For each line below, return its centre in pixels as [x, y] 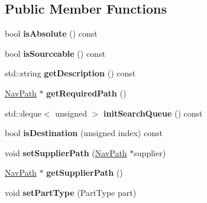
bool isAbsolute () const [51, 33]
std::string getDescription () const [70, 73]
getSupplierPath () [85, 173]
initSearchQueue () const [153, 113]
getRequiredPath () [86, 93]
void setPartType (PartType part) [71, 192]
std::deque [23, 113]
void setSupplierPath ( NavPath [66, 152]
